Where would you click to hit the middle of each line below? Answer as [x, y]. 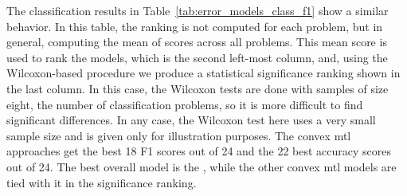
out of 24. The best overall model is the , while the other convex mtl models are [202, 166]
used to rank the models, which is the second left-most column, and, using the [197, 57]
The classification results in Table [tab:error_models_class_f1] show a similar [198, 10]
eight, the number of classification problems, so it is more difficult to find [185, 104]
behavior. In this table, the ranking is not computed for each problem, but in [195, 26]
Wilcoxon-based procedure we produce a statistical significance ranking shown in [203, 73]
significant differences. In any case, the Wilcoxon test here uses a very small [191, 120]
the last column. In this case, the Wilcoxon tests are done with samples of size [198, 88]
